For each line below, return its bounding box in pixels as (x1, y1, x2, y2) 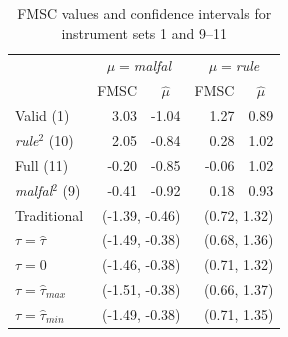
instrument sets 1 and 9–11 (61, 22, 227, 43)
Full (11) (15, 154, 69, 175)
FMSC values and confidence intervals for (17, 3, 272, 23)
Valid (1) (15, 105, 70, 126)
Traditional (15, 204, 84, 225)
